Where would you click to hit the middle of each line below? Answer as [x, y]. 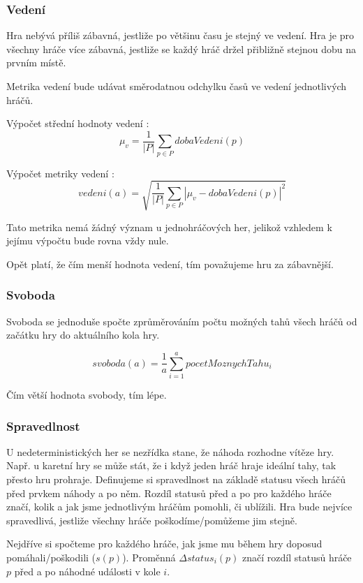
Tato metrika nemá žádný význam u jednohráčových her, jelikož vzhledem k [169, 227]
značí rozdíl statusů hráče [297, 557]
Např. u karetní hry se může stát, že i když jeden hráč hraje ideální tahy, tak [171, 465]
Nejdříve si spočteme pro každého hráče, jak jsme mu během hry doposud [164, 544]
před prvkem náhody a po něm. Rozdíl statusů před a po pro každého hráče [169, 493]
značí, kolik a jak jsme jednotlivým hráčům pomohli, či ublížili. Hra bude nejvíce [179, 507]
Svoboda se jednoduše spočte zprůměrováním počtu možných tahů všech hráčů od [182, 321]
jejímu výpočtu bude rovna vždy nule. [88, 241]
